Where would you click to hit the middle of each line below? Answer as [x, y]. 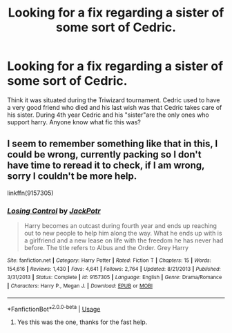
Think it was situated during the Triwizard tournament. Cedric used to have [114, 100]
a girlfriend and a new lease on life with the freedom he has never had [124, 240]
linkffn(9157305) [30, 193]
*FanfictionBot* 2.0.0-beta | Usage [54, 308]
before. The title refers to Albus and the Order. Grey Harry [106, 248]
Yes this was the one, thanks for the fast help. [82, 322]
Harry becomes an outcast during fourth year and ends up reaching [120, 226]
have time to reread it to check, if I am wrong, [106, 165]
